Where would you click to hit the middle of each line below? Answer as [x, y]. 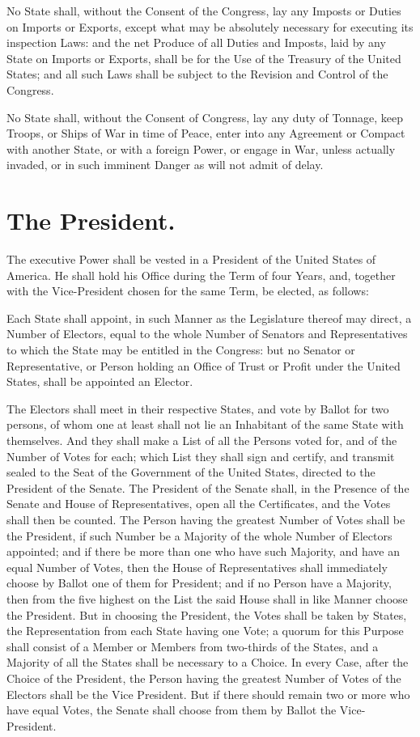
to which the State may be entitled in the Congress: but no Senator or [181, 350]
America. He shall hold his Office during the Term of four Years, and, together [201, 275]
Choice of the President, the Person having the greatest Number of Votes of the [204, 678]
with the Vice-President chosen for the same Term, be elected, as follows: [188, 291]
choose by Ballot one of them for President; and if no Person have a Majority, [199, 583]
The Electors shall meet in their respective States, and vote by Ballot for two [198, 408]
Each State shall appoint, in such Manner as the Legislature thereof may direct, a [209, 318]
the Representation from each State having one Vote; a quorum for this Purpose [205, 631]
